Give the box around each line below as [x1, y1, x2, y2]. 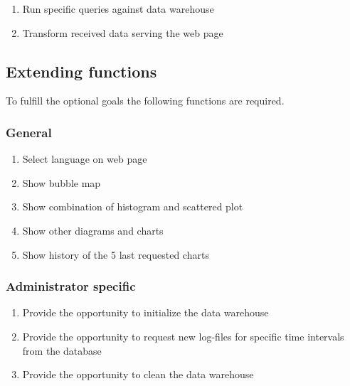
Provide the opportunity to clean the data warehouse [22, 367, 254, 382]
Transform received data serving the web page [22, 25, 223, 40]
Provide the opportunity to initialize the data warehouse [22, 305, 269, 320]
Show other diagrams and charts [22, 223, 164, 237]
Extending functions [6, 60, 157, 82]
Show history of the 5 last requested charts [22, 247, 209, 262]
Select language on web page [22, 151, 147, 166]
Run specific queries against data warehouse [22, 1, 214, 16]
